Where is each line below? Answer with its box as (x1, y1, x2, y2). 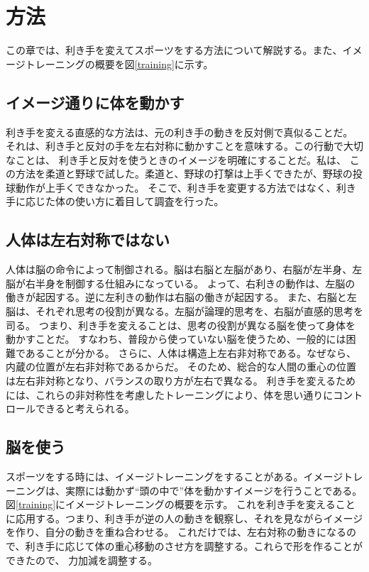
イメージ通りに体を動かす (6, 91, 184, 113)
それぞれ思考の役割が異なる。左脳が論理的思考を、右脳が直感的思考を (35, 304, 363, 319)
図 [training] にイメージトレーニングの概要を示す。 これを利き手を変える (6, 497, 336, 512)
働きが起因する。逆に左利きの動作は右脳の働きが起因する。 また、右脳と (6, 290, 347, 304)
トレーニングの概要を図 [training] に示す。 (25, 56, 214, 71)
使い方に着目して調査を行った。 (75, 194, 224, 209)
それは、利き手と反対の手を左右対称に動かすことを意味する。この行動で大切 (6, 138, 363, 153)
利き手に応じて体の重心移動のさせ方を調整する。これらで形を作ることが (25, 538, 363, 553)
